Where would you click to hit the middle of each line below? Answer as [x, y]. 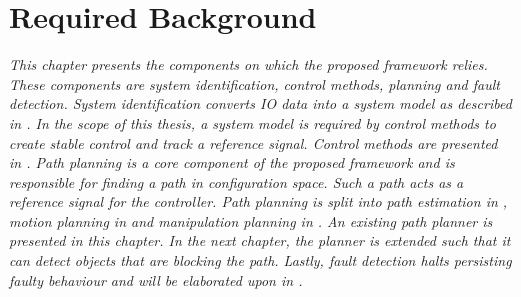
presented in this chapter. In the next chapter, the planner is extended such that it [260, 240]
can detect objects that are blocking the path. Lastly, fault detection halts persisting [260, 260]
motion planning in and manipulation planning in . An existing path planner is [251, 220]
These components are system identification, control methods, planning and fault [254, 83]
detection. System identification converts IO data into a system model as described [260, 103]
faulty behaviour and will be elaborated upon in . [156, 279]
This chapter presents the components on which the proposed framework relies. [248, 64]
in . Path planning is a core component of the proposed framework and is [232, 162]
